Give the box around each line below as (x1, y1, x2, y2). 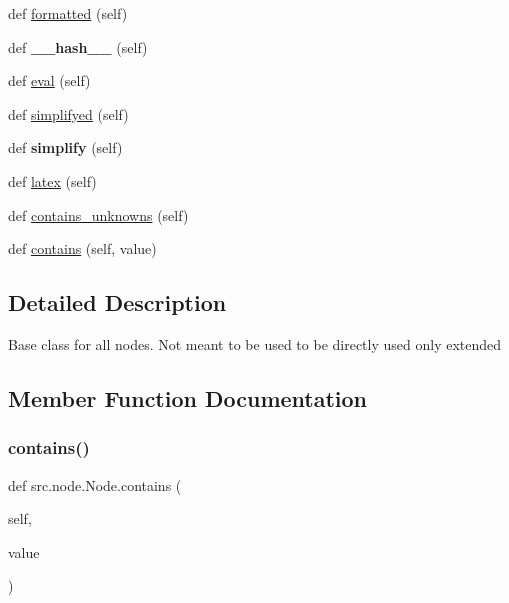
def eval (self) (8, 70, 91, 91)
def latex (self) (8, 170, 97, 191)
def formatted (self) (8, 3, 128, 23)
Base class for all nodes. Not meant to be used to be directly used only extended (8, 333, 502, 354)
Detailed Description (8, 287, 227, 318)
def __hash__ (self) (8, 36, 148, 57)
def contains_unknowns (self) (8, 204, 189, 225)
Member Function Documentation (8, 382, 368, 413)
